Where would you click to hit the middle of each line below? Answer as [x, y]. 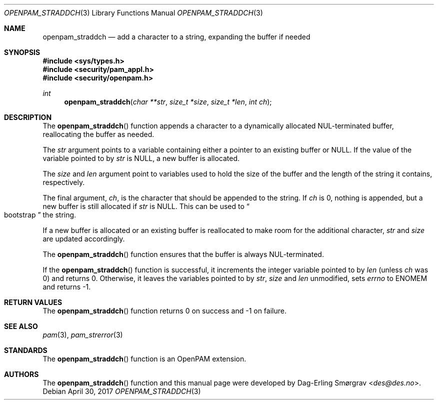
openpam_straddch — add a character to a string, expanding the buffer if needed [176, 37]
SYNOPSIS [22, 52]
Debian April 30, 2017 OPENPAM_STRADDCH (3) [122, 391]
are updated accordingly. [84, 239]
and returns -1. [67, 287]
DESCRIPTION [28, 117]
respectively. [64, 182]
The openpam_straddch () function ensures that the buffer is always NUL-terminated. [183, 254]
